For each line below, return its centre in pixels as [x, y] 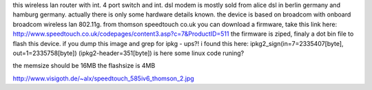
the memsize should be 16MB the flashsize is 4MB [84, 66]
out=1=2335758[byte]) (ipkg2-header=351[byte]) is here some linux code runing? [128, 53]
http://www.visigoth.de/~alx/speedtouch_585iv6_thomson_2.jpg [103, 78]
